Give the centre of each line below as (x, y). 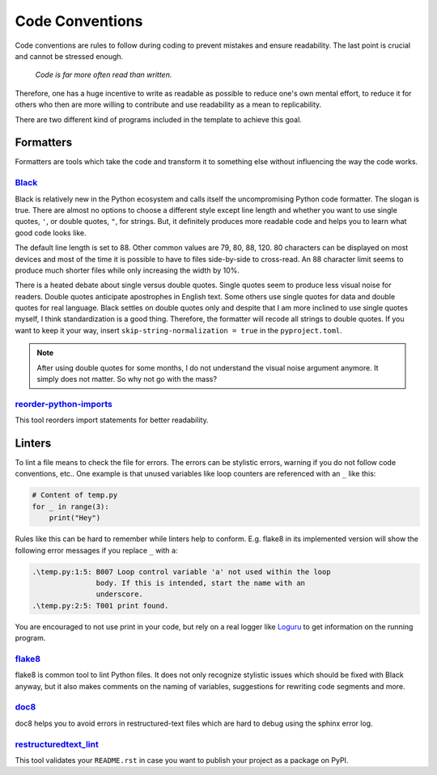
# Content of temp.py (75, 495)
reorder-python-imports (64, 404)
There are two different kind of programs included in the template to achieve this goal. (159, 119)
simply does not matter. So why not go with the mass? (127, 379)
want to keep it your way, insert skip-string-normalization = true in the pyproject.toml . (179, 330)
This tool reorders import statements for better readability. (112, 420)
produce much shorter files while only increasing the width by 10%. (127, 270)
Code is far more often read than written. (104, 75)
